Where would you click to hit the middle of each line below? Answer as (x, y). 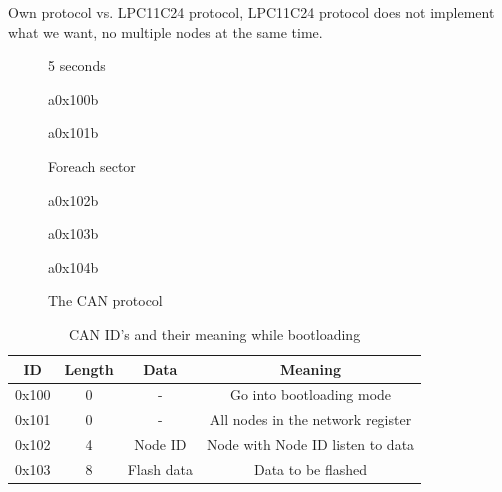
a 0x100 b (73, 98)
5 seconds (77, 65)
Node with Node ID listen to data (310, 444)
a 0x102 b (73, 199)
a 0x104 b (73, 266)
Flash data (160, 468)
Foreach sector (92, 165)
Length (89, 368)
